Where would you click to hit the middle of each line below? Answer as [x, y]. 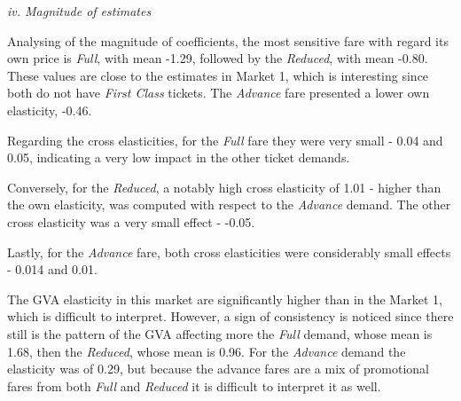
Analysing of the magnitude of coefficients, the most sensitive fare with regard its [228, 40]
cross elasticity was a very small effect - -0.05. [131, 221]
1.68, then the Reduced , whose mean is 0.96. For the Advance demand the [207, 351]
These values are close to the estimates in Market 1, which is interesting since [218, 75]
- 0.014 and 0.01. [52, 269]
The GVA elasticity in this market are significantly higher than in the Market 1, [225, 299]
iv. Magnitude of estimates [79, 11]
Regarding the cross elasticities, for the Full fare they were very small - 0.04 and [225, 140]
